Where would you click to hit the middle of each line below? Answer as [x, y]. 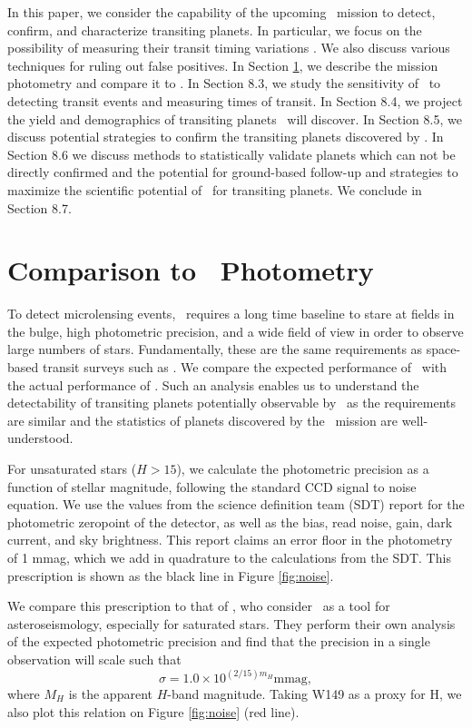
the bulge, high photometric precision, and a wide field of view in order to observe [236, 331]
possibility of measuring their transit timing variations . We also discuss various [229, 48]
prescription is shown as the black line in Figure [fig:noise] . [171, 575]
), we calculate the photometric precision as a [303, 468]
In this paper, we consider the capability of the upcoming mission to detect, [221, 12]
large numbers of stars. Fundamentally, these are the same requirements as [215, 349]
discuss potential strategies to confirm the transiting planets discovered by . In [226, 137]
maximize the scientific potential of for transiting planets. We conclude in [215, 189]
